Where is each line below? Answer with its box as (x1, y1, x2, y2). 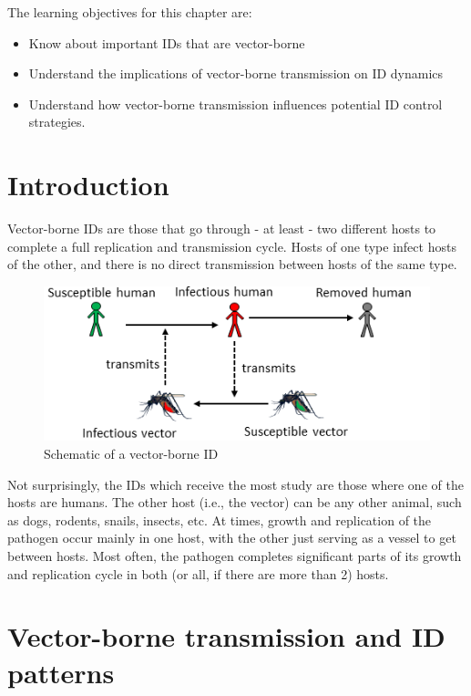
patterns (7, 653, 115, 691)
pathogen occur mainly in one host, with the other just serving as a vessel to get (7, 528, 456, 547)
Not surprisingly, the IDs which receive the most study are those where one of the (7, 474, 464, 493)
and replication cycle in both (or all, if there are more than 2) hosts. (7, 564, 389, 583)
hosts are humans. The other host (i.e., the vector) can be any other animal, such (7, 493, 462, 512)
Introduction (7, 166, 169, 203)
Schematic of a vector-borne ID (44, 444, 219, 463)
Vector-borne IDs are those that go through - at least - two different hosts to (7, 219, 436, 238)
